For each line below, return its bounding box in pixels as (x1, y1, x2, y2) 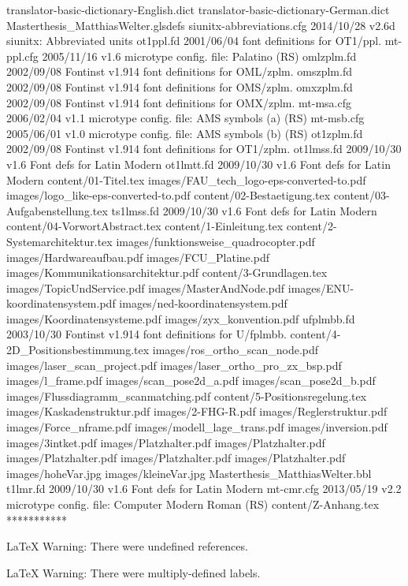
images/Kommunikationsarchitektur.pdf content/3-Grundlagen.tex (6, 264, 328, 281)
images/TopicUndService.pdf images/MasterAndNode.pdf (6, 279, 285, 296)
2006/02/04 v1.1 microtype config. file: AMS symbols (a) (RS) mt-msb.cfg (6, 110, 365, 126)
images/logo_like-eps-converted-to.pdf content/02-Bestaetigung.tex (6, 187, 331, 203)
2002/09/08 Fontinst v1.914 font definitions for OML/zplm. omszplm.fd (6, 63, 352, 80)
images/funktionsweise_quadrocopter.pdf (116, 233, 315, 249)
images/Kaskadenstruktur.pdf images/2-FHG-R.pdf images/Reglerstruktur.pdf (6, 403, 388, 420)
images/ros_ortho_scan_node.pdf (152, 342, 319, 358)
